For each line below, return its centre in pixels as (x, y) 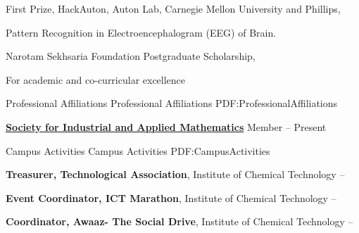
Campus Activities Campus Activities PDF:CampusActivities (138, 150)
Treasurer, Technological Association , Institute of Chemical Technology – (175, 174)
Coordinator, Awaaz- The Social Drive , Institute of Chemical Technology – (179, 221)
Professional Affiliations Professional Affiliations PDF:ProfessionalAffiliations (172, 103)
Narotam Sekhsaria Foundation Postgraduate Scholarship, (131, 56)
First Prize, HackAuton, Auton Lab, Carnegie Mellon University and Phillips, (173, 8)
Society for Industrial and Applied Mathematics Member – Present (166, 126)
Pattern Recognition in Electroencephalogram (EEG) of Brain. (141, 32)
